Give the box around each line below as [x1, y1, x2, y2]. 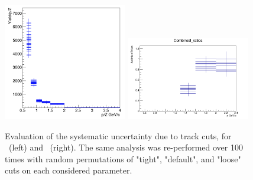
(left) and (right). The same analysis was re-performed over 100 [8, 141, 243, 153]
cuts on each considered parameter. [5, 164, 132, 176]
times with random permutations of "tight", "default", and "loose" [5, 152, 241, 165]
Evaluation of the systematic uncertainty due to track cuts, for [5, 129, 232, 142]
